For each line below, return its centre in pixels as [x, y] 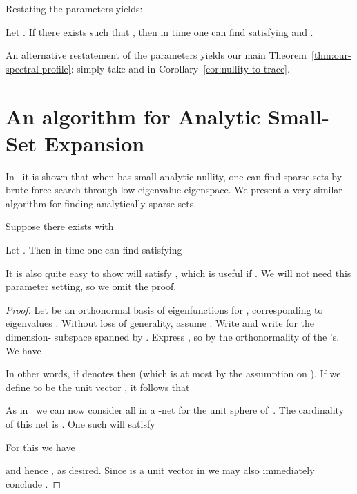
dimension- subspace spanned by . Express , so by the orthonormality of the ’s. [173, 337]
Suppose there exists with [60, 226]
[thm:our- [331, 55]
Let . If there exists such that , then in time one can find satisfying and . [160, 31]
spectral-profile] [38, 68]
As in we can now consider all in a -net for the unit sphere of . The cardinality [175, 410]
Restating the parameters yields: [74, 8]
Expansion [94, 143]
